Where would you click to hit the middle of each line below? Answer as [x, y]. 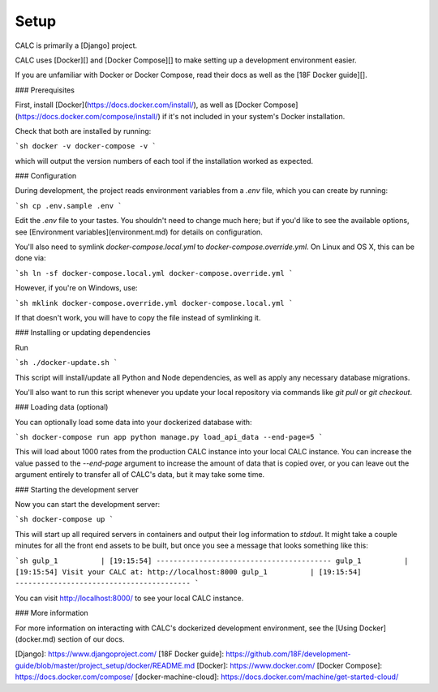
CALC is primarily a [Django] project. [76, 45]
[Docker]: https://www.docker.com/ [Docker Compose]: [289, 665]
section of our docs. [91, 639]
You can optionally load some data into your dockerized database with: [133, 422]
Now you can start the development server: [88, 505]
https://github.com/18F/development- [289, 654]
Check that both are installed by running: [83, 131]
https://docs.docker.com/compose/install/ [88, 116]
